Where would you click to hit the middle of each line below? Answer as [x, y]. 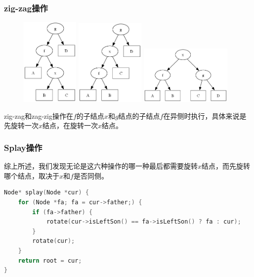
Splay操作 [23, 147]
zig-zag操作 [26, 8]
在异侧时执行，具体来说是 [205, 115]
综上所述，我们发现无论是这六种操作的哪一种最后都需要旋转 [101, 166]
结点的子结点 [139, 115]
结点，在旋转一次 [70, 125]
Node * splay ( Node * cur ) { [46, 193]
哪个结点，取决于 [32, 175]
